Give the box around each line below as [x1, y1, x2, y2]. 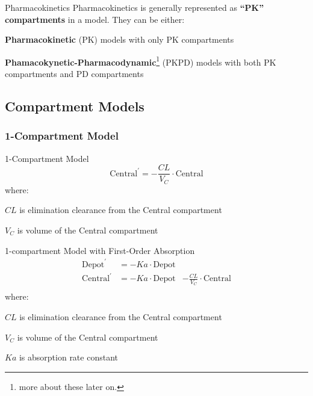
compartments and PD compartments [5, 67, 144, 80]
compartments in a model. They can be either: [5, 13, 185, 25]
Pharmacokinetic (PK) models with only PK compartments [5, 33, 234, 46]
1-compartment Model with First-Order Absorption [5, 244, 195, 256]
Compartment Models [5, 97, 144, 116]
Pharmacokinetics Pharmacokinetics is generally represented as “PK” [5, 1, 264, 13]
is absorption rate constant [19, 351, 118, 364]
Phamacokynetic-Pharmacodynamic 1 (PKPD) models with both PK [5, 54, 276, 68]
